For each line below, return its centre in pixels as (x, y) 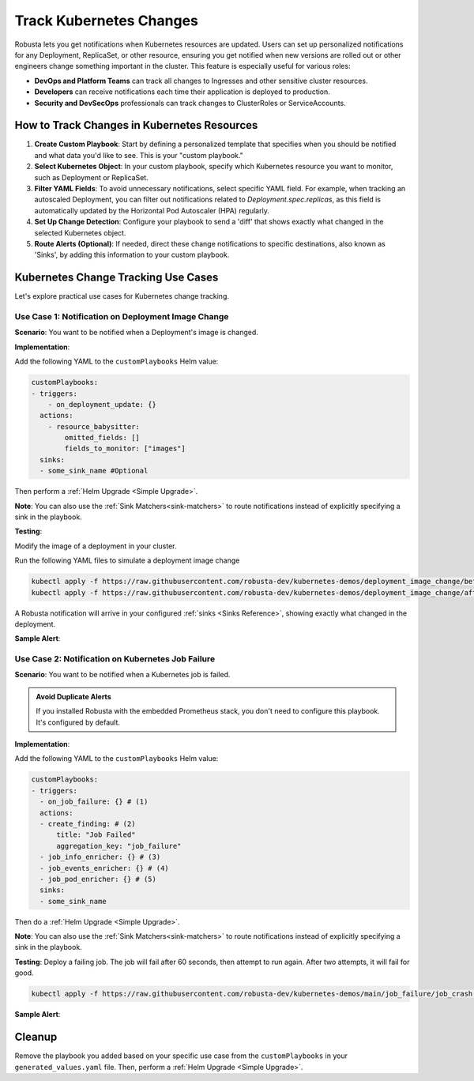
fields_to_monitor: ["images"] (125, 449)
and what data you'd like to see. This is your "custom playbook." (139, 155)
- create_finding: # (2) (88, 823)
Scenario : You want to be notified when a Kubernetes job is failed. (122, 675)
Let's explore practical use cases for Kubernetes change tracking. (122, 296)
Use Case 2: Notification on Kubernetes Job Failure (115, 659)
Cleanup (36, 1037)
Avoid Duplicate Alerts (73, 696)
